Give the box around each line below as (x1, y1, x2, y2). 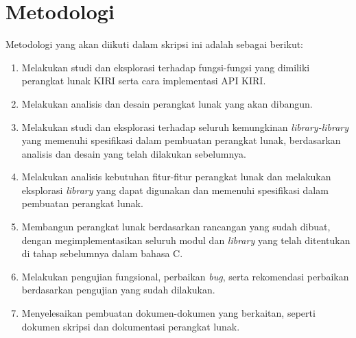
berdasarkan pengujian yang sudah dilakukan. (21, 282, 215, 297)
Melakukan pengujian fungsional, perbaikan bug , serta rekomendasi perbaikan (21, 269, 349, 283)
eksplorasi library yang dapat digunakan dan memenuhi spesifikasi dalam (21, 182, 329, 197)
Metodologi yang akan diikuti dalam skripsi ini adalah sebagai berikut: (5, 37, 303, 51)
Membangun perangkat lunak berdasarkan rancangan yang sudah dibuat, (21, 219, 331, 234)
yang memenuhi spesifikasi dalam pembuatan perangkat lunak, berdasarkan (21, 133, 341, 147)
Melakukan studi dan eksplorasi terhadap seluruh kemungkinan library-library (21, 119, 349, 134)
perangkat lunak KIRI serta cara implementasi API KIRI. (21, 73, 266, 88)
